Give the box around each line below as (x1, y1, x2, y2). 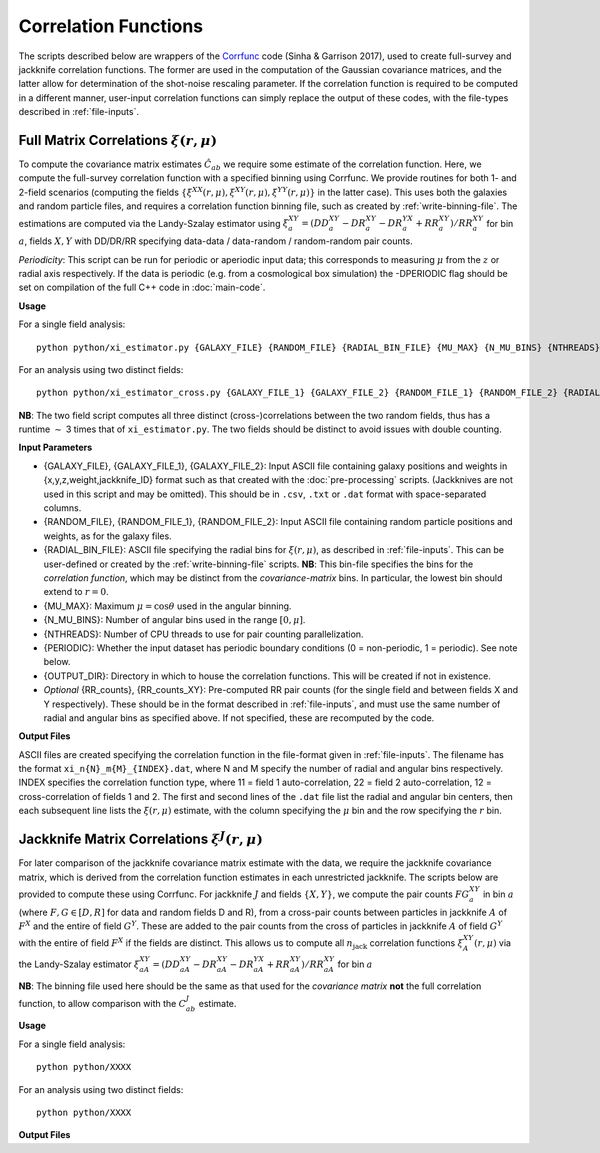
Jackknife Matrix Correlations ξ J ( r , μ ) (18, 828, 264, 848)
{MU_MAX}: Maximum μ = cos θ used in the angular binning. (43, 600, 292, 612)
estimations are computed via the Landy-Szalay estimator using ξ (18, 217, 289, 229)
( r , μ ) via (473, 937, 512, 949)
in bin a (482, 888, 514, 900)
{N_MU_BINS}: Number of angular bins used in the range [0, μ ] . (43, 614, 306, 626)
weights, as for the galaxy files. (43, 530, 172, 542)
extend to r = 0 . (43, 586, 109, 598)
